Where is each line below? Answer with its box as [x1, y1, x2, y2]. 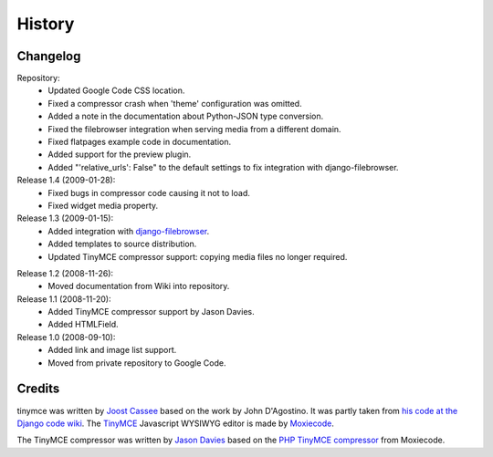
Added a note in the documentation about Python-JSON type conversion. [47, 110, 324, 122]
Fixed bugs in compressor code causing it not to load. [47, 187, 250, 198]
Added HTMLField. [47, 319, 119, 330]
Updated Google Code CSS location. [47, 85, 185, 96]
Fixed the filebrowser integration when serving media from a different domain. [47, 123, 341, 134]
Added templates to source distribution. [47, 238, 197, 250]
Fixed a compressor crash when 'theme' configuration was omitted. [47, 98, 302, 109]
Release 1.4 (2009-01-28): [16, 174, 116, 186]
